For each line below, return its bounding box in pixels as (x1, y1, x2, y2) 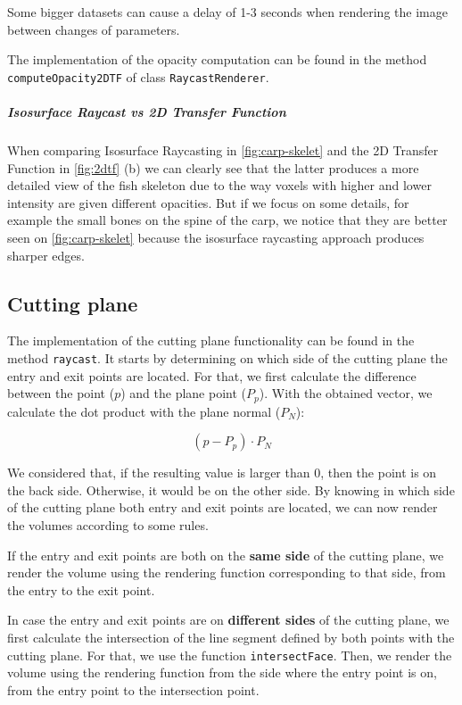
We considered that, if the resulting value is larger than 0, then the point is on (7, 463, 437, 482)
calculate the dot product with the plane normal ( (7, 402, 281, 420)
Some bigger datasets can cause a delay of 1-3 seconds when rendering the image (7, 3, 448, 21)
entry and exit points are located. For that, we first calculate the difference (7, 366, 417, 385)
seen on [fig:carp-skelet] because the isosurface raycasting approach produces (7, 228, 425, 246)
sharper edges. (7, 245, 85, 264)
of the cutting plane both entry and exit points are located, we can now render (7, 498, 438, 517)
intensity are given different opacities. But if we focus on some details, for (7, 193, 409, 211)
